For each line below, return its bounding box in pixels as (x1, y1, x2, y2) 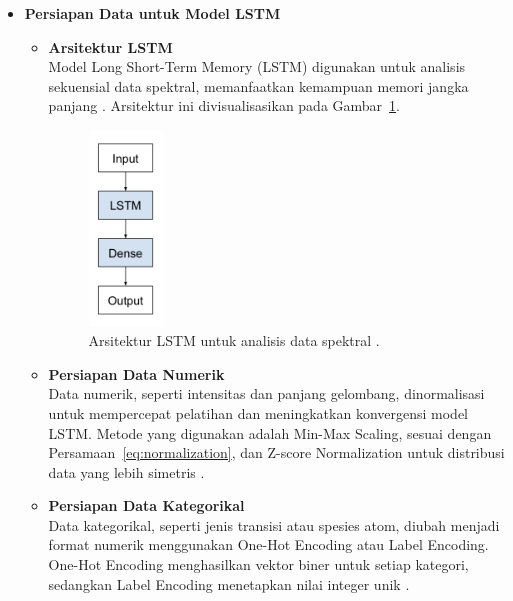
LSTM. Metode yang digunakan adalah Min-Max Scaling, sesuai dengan (48, 422, 492, 443)
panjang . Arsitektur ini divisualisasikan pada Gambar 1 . (48, 95, 400, 116)
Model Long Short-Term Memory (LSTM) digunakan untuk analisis (48, 56, 466, 77)
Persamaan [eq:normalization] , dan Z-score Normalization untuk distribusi (48, 442, 505, 463)
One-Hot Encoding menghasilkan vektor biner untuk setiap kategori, (48, 554, 469, 575)
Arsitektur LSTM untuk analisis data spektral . (88, 330, 380, 351)
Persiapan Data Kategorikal (48, 495, 245, 516)
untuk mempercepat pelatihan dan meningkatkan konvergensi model (48, 402, 469, 423)
